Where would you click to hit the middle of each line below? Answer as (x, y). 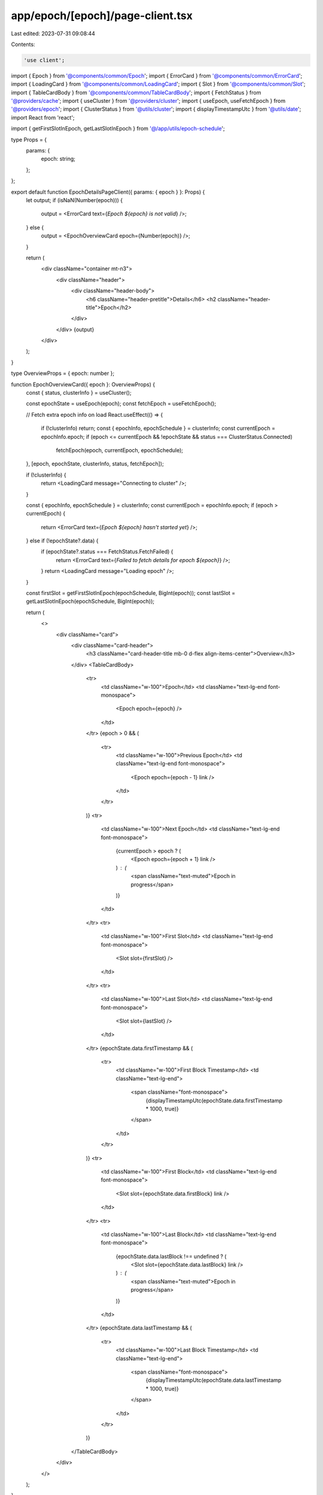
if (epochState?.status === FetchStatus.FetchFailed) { (107, 552)
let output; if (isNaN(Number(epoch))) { (74, 200)
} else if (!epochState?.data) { (62, 541)
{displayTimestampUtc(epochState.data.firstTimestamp (214, 1100)
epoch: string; (58, 159)
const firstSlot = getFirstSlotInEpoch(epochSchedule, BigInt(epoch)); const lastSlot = (131, 593)
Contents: (23, 44)
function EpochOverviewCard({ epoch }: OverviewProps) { (83, 384)
